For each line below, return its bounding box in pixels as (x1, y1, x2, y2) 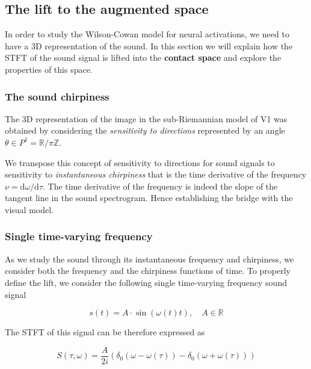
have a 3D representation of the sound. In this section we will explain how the (5, 39, 293, 52)
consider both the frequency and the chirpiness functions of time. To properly (5, 264, 291, 277)
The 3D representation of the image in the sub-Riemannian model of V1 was (5, 112, 288, 125)
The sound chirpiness (5, 88, 109, 104)
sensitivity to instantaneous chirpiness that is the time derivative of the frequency (5, 168, 307, 181)
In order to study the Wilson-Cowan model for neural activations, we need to (5, 28, 289, 40)
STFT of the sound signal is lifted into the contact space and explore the (5, 51, 282, 64)
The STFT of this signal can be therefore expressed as (5, 326, 205, 338)
